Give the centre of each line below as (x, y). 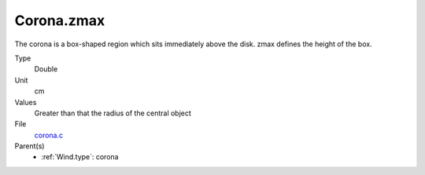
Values (26, 102)
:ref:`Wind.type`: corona (80, 157)
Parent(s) (30, 146)
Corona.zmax (60, 20)
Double (46, 69)
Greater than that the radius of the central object (113, 113)
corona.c (48, 135)
